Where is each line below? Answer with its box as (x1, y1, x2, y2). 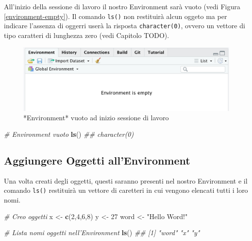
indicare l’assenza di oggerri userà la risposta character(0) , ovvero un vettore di (4, 20, 245, 31)
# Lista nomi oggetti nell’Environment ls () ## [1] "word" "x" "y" (4, 227, 200, 238)
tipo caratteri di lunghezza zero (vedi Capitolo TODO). (4, 30, 169, 40)
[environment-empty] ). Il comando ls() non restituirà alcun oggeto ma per (4, 11, 227, 21)
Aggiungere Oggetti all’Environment (4, 152, 190, 167)
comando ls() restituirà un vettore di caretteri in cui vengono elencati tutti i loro (4, 185, 248, 195)
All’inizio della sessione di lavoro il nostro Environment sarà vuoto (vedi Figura (4, 1, 240, 11)
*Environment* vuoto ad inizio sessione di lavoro (23, 112, 169, 123)
